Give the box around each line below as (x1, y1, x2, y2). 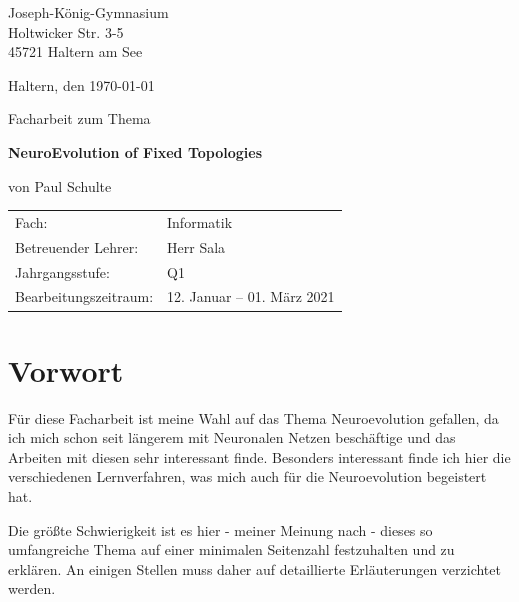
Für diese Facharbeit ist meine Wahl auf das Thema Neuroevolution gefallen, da (8, 407, 499, 428)
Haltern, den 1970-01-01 (8, 74, 155, 95)
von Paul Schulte (8, 175, 112, 196)
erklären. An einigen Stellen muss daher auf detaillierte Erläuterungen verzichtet (8, 558, 501, 579)
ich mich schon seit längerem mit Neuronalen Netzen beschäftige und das (8, 427, 456, 448)
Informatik (167, 211, 233, 232)
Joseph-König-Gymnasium (8, 2, 169, 22)
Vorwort (8, 349, 124, 390)
